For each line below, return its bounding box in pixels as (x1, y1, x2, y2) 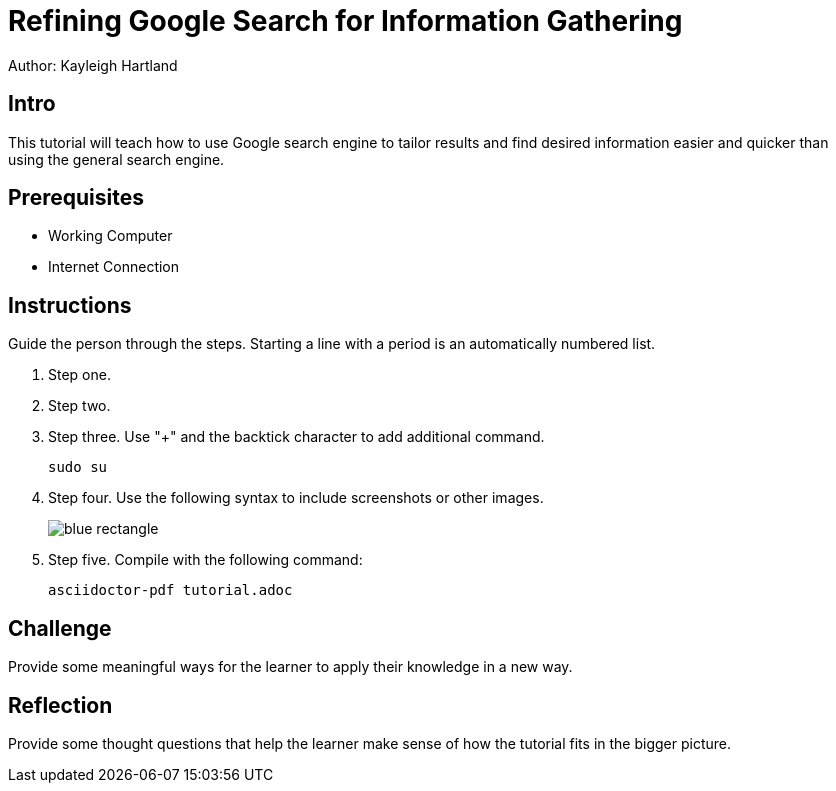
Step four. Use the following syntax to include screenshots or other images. (48, 489, 544, 507)
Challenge (8, 615, 112, 641)
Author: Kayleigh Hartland (8, 56, 178, 74)
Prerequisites (8, 185, 144, 211)
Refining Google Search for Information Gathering (8, 4, 683, 38)
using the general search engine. (8, 150, 225, 168)
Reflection (8, 692, 113, 718)
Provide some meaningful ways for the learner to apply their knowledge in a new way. (8, 658, 573, 676)
